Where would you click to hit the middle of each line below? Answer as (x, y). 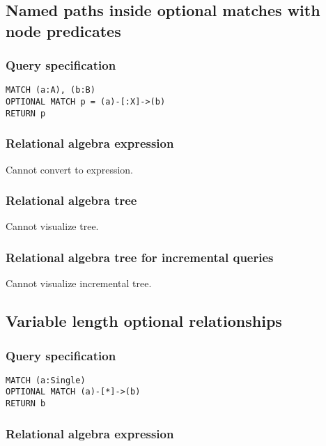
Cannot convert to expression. (70, 169)
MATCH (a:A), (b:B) (51, 90)
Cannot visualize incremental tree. (79, 283)
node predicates (63, 30)
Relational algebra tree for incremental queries (140, 257)
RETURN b (26, 404)
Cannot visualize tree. (52, 226)
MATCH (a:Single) (46, 380)
